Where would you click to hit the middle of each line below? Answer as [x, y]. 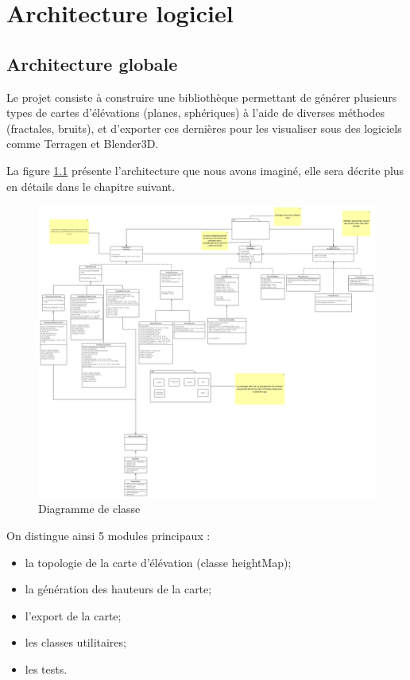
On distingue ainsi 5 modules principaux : [108, 536]
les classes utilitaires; [75, 642]
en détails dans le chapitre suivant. [91, 186]
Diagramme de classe [89, 509]
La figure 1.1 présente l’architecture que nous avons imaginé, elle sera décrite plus [205, 170]
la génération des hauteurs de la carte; [118, 589]
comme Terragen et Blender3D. [83, 144]
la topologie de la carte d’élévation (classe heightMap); [158, 562]
